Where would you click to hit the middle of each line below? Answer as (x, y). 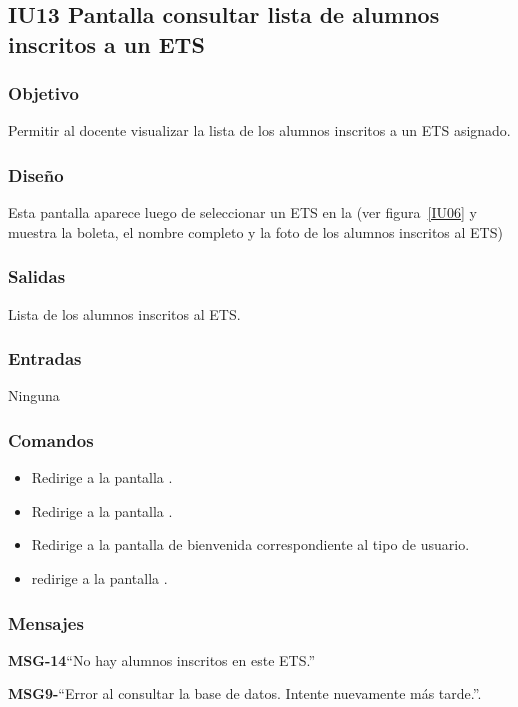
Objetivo (43, 93)
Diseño (36, 174)
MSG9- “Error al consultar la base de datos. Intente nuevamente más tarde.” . (245, 693)
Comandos (51, 439)
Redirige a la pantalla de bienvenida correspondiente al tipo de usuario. (250, 544)
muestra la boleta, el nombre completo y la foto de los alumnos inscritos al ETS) (255, 231)
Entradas (45, 358)
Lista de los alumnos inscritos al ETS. (124, 313)
